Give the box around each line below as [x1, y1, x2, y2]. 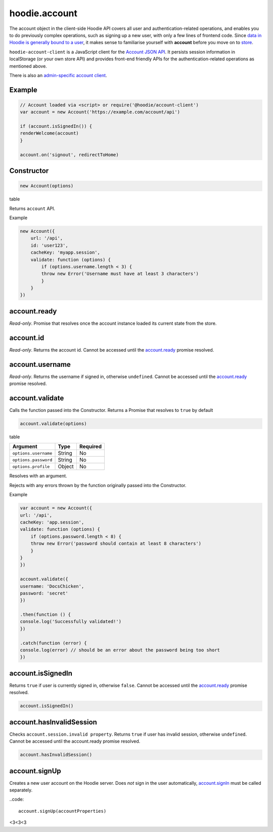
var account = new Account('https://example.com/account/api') [20, 109, 180, 115]
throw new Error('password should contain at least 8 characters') [30, 541, 202, 546]
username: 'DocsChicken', [20, 583, 84, 589]
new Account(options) [20, 183, 74, 189]
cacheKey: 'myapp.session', [30, 250, 101, 256]
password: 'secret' [20, 590, 68, 596]
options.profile [12, 464, 50, 469]
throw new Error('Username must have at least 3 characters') [41, 271, 199, 276]
